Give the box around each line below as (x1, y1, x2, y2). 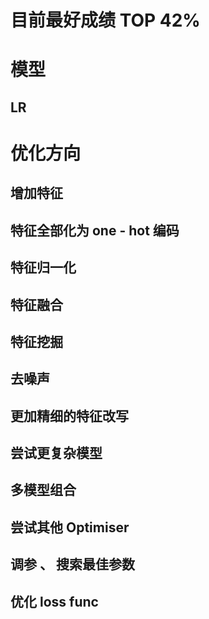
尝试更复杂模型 (10, 445, 103, 462)
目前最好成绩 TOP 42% (10, 9, 201, 32)
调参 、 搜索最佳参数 (10, 556, 135, 573)
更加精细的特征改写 (10, 407, 129, 425)
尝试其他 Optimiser (10, 519, 130, 536)
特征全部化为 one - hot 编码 (10, 222, 180, 239)
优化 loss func (10, 593, 99, 610)
